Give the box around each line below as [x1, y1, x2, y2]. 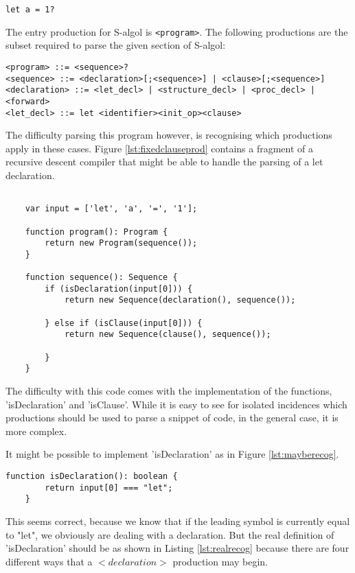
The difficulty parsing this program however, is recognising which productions [5, 128, 332, 142]
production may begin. [172, 554, 268, 568]
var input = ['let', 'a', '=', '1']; [25, 204, 198, 214]
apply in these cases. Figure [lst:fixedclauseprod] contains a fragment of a [5, 141, 314, 155]
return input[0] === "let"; [45, 482, 173, 493]
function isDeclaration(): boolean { [5, 471, 178, 482]
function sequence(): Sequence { [25, 272, 178, 283]
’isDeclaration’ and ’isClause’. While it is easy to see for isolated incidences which [5, 397, 347, 411]
